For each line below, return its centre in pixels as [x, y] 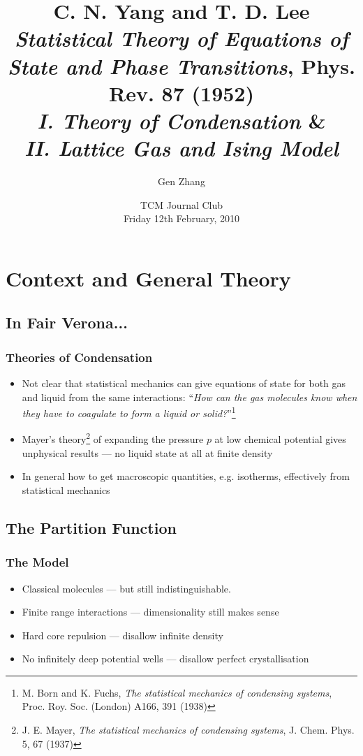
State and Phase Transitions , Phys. [181, 66]
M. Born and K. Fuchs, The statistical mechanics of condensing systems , [177, 692]
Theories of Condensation [79, 357]
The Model [37, 562]
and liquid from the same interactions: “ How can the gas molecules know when [190, 397]
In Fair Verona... [67, 322]
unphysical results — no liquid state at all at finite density [147, 452]
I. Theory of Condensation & [181, 120]
